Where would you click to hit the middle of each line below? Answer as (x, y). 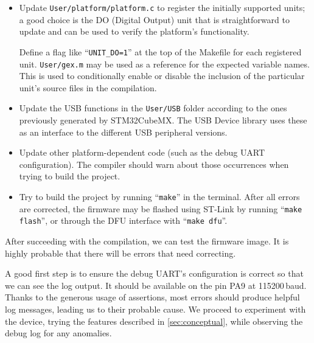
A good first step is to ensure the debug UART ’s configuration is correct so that (154, 273)
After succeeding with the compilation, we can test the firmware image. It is (147, 241)
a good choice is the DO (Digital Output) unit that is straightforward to (154, 19)
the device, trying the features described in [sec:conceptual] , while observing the (154, 321)
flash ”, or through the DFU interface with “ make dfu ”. (123, 220)
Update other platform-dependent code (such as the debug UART (142, 152)
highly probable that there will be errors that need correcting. (120, 253)
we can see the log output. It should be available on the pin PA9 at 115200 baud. (156, 285)
